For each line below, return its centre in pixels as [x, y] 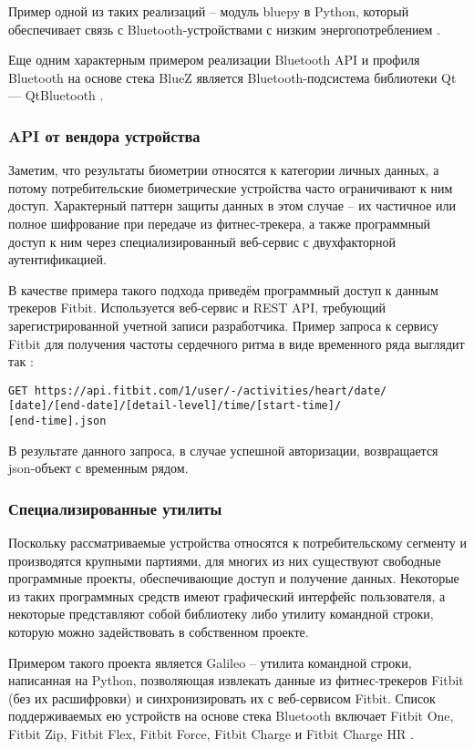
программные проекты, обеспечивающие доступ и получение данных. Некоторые [234, 578]
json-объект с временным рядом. [98, 468]
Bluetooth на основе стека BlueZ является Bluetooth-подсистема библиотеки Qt [232, 77]
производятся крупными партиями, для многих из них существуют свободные [225, 560]
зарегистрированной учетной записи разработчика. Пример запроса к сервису [223, 325]
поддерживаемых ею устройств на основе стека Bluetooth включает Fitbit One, [231, 716]
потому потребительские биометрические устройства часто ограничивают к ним [231, 187]
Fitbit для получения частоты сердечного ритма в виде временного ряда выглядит [237, 343]
